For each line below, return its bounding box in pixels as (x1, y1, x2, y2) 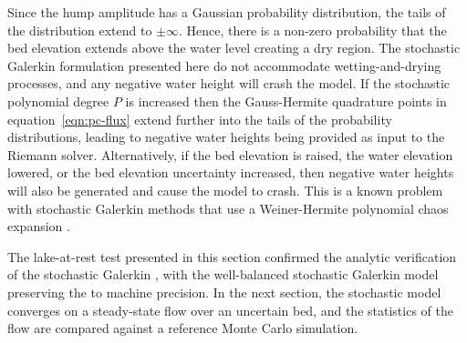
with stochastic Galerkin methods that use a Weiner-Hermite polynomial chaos (7, 198, 449, 217)
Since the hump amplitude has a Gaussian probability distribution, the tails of (7, 3, 446, 21)
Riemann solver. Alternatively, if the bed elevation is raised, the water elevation (7, 145, 453, 164)
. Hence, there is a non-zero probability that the (179, 20, 447, 39)
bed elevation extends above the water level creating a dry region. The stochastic (7, 38, 461, 57)
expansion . (7, 217, 70, 236)
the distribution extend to (7, 20, 152, 39)
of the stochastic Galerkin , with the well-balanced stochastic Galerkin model (7, 265, 439, 284)
